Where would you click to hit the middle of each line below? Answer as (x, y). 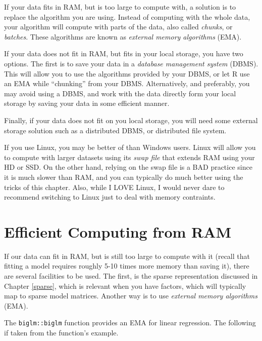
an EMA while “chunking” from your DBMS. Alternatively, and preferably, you (127, 83)
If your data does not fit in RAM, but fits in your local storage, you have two (124, 53)
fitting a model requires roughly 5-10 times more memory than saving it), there (127, 266)
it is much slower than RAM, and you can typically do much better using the (124, 177)
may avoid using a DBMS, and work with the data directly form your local (120, 93)
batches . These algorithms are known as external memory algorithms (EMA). (123, 36)
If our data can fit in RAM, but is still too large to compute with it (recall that (127, 256)
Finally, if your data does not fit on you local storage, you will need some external (131, 120)
